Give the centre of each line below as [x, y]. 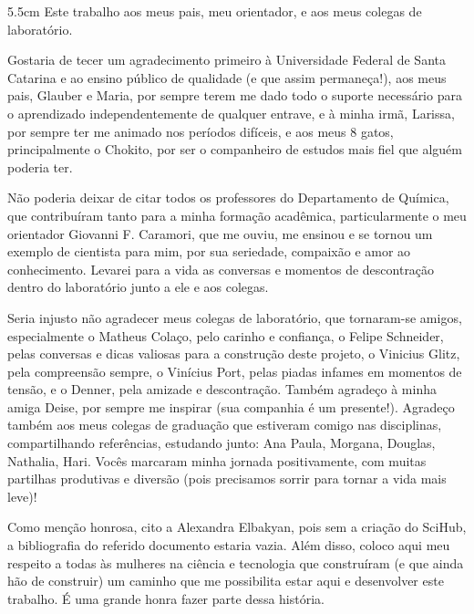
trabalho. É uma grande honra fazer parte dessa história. [166, 598]
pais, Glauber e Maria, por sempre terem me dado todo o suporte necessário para [235, 95]
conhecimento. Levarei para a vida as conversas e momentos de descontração [221, 269]
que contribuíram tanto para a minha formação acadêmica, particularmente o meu [237, 215]
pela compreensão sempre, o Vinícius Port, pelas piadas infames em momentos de [235, 371]
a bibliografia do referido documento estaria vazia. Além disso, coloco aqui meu [229, 545]
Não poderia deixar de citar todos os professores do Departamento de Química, [228, 198]
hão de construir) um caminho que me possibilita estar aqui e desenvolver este [226, 581]
